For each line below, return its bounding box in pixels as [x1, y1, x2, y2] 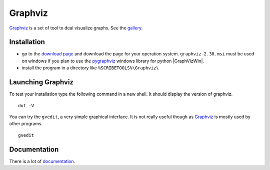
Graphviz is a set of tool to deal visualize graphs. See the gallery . [9, 25, 143, 31]
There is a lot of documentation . [9, 158, 75, 164]
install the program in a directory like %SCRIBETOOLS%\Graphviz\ [21, 65, 159, 71]
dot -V [18, 103, 34, 108]
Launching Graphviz [9, 78, 74, 87]
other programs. [9, 121, 43, 127]
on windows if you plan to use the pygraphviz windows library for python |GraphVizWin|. [21, 58, 204, 64]
